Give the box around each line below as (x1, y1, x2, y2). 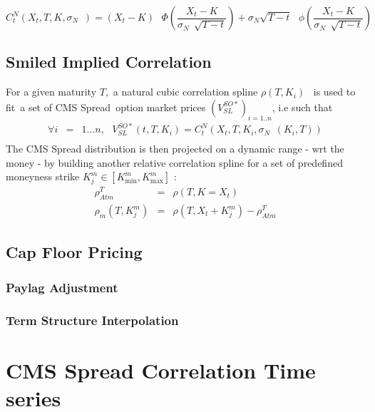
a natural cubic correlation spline (113, 84, 258, 99)
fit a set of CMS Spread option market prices (6, 99, 206, 114)
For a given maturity (6, 84, 97, 99)
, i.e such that (272, 99, 333, 114)
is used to (313, 84, 356, 99)
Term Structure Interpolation (6, 311, 179, 329)
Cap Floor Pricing (6, 241, 143, 263)
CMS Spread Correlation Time (6, 355, 316, 384)
